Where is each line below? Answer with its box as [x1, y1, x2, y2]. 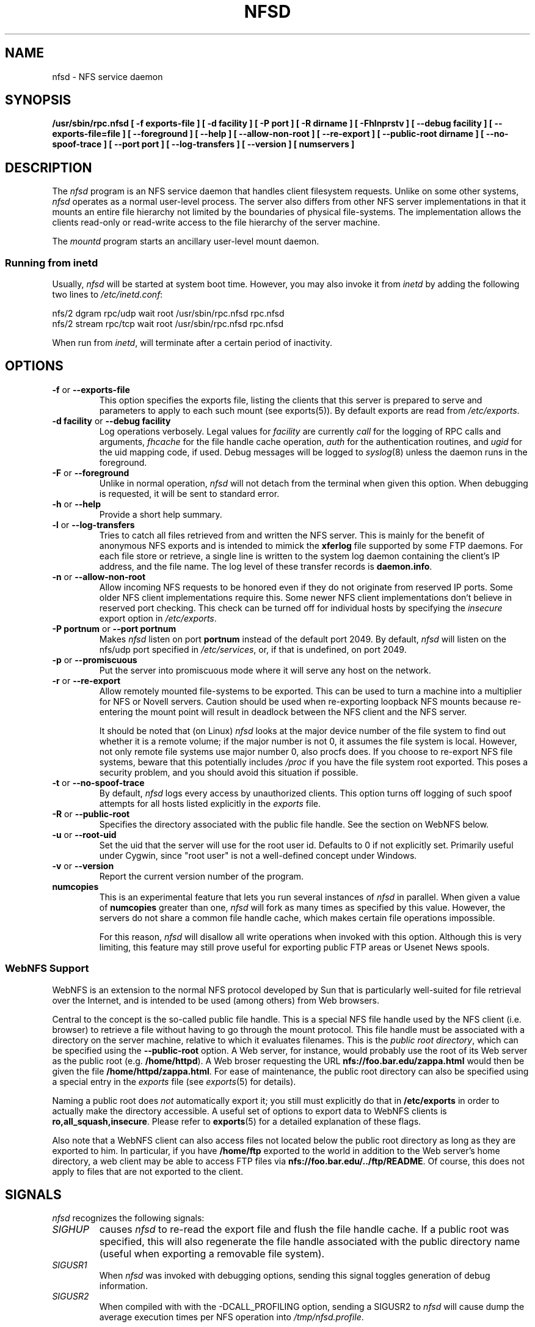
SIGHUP [52, 1223, 89, 1236]
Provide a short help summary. [99, 509, 222, 520]
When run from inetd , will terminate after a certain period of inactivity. [52, 337, 332, 348]
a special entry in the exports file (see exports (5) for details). [52, 1076, 296, 1087]
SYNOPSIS [5, 92, 71, 108]
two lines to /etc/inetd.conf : [52, 289, 163, 300]
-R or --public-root [52, 808, 130, 819]
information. [99, 1281, 148, 1292]
